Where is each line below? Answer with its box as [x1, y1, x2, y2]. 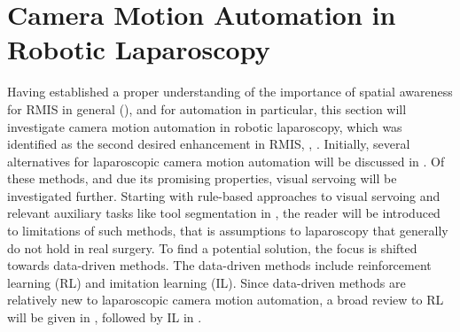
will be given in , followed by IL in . [7, 308, 202, 327]
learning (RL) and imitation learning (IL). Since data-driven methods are [7, 273, 406, 291]
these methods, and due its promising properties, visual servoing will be [7, 169, 397, 188]
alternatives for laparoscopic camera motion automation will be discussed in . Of [7, 151, 445, 170]
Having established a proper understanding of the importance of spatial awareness [7, 82, 453, 101]
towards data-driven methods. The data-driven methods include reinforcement [7, 256, 432, 274]
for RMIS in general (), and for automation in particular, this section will [7, 99, 407, 118]
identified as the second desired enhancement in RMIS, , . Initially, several [7, 135, 410, 153]
